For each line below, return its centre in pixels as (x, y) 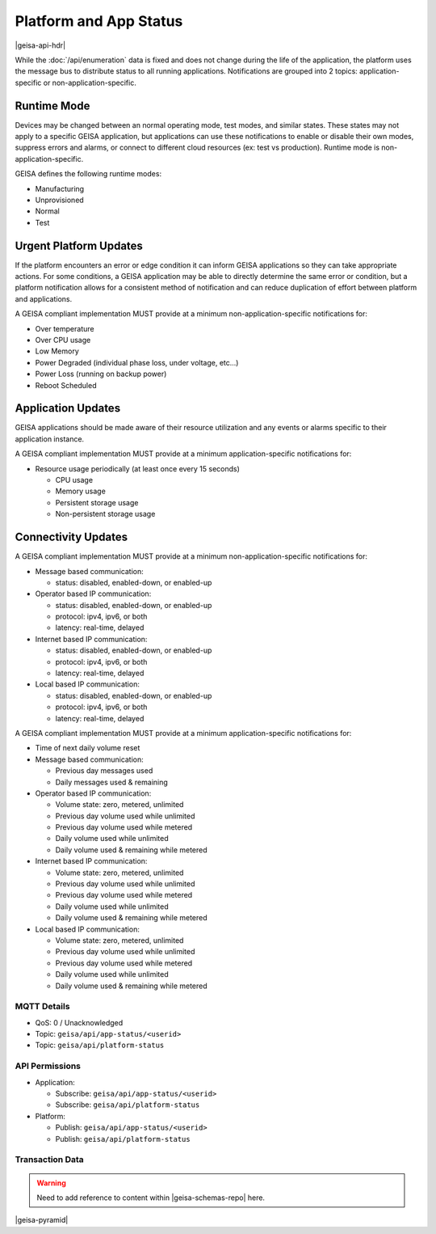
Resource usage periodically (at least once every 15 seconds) (137, 468)
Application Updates (68, 408)
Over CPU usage (63, 340)
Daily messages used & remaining (112, 782)
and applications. (44, 298)
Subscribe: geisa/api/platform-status (128, 1105)
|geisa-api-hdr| (40, 45)
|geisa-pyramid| (42, 1220)
